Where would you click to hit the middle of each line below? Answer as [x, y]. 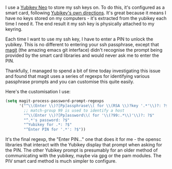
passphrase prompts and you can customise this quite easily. [70, 82]
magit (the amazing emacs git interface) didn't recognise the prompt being [84, 50]
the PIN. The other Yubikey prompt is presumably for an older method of [81, 150]
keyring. [14, 29]
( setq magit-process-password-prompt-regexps [55, 101]
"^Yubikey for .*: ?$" [48, 125]
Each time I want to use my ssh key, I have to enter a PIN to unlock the [79, 39]
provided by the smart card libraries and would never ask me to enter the [82, 55]
